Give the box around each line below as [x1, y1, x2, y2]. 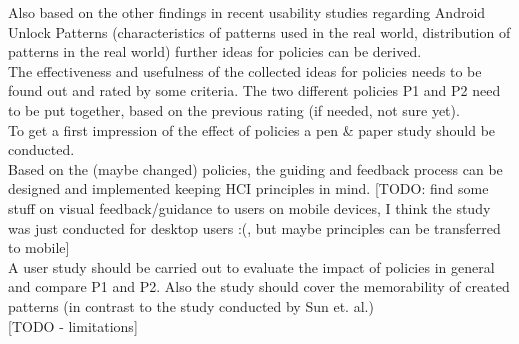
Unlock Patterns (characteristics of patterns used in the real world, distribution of [8, 21, 511, 42]
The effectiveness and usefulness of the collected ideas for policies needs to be [8, 60, 482, 81]
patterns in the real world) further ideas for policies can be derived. [8, 41, 422, 62]
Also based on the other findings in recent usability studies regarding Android [8, 2, 486, 22]
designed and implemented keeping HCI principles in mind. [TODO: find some [8, 178, 489, 199]
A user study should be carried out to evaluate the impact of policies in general [8, 256, 495, 277]
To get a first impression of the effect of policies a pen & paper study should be [8, 119, 496, 140]
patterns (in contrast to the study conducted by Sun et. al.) [8, 295, 374, 316]
